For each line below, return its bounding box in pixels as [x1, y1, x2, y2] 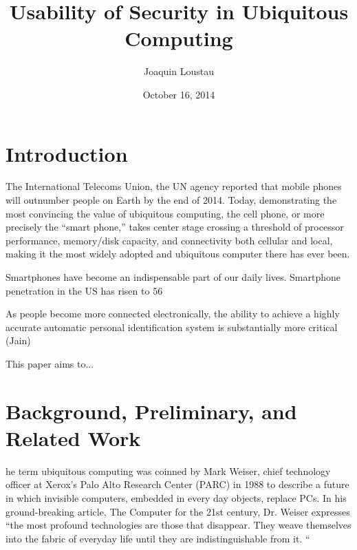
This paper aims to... [6, 356, 94, 370]
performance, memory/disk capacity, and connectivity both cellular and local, [6, 233, 333, 247]
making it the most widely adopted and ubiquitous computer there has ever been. [6, 246, 350, 261]
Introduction [6, 139, 128, 167]
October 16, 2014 [142, 87, 215, 101]
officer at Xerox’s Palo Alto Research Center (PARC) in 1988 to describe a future [6, 477, 349, 491]
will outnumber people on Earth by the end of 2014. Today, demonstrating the [6, 193, 337, 207]
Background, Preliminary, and [6, 396, 297, 425]
